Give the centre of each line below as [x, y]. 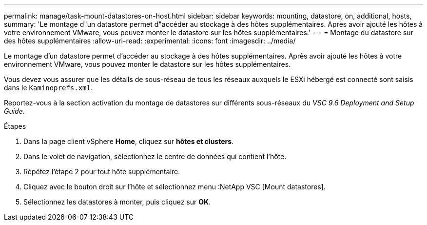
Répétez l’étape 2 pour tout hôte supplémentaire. [102, 172]
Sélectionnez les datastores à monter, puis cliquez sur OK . [117, 202]
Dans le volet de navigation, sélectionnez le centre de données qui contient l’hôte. [155, 156]
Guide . [14, 111]
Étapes [15, 126]
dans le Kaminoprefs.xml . [49, 88]
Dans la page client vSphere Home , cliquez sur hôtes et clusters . [129, 141]
